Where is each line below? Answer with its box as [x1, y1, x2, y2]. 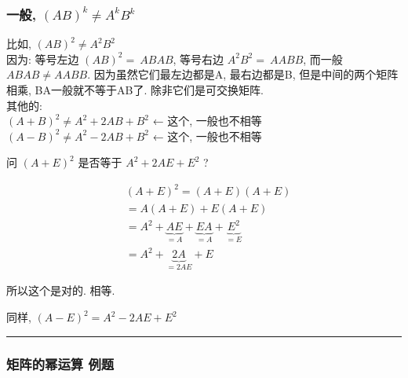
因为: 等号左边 [6, 50, 79, 67]
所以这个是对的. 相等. [6, 282, 115, 299]
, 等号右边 [173, 50, 224, 67]
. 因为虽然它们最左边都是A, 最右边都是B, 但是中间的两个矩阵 [87, 66, 399, 83]
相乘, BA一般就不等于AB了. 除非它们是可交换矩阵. [6, 82, 264, 97]
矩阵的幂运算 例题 [6, 354, 115, 373]
